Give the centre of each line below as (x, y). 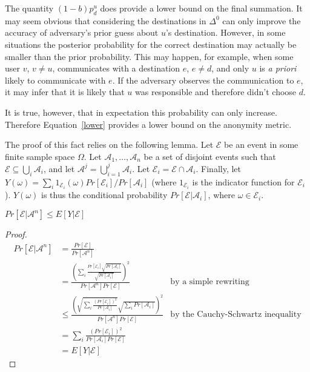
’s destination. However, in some (226, 32)
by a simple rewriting (210, 282)
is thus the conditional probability (104, 195)
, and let (59, 168)
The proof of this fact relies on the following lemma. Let (109, 144)
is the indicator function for (243, 181)
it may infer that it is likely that (65, 92)
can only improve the (262, 20)
